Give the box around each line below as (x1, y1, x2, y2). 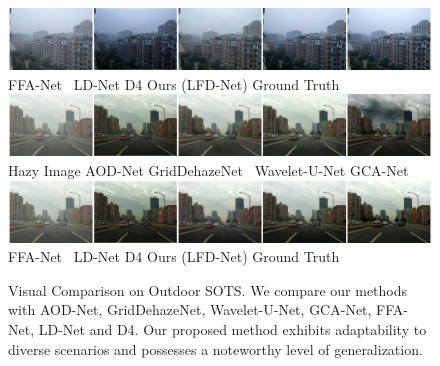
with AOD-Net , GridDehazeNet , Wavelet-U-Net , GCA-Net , (8, 299, 372, 320)
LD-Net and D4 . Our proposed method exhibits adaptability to (38, 319, 427, 340)
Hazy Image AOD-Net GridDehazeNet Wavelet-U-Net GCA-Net (8, 160, 409, 180)
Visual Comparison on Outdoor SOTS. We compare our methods (8, 279, 408, 300)
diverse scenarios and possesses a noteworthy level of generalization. (8, 338, 423, 359)
